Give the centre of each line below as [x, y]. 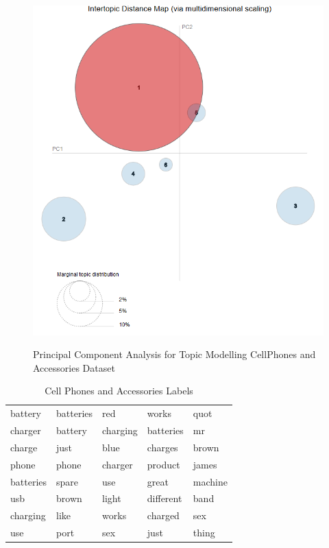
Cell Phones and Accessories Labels [119, 391]
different [164, 498]
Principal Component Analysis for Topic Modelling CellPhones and [174, 354]
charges [162, 447]
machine [210, 481]
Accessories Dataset [74, 367]
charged [163, 515]
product [163, 464]
